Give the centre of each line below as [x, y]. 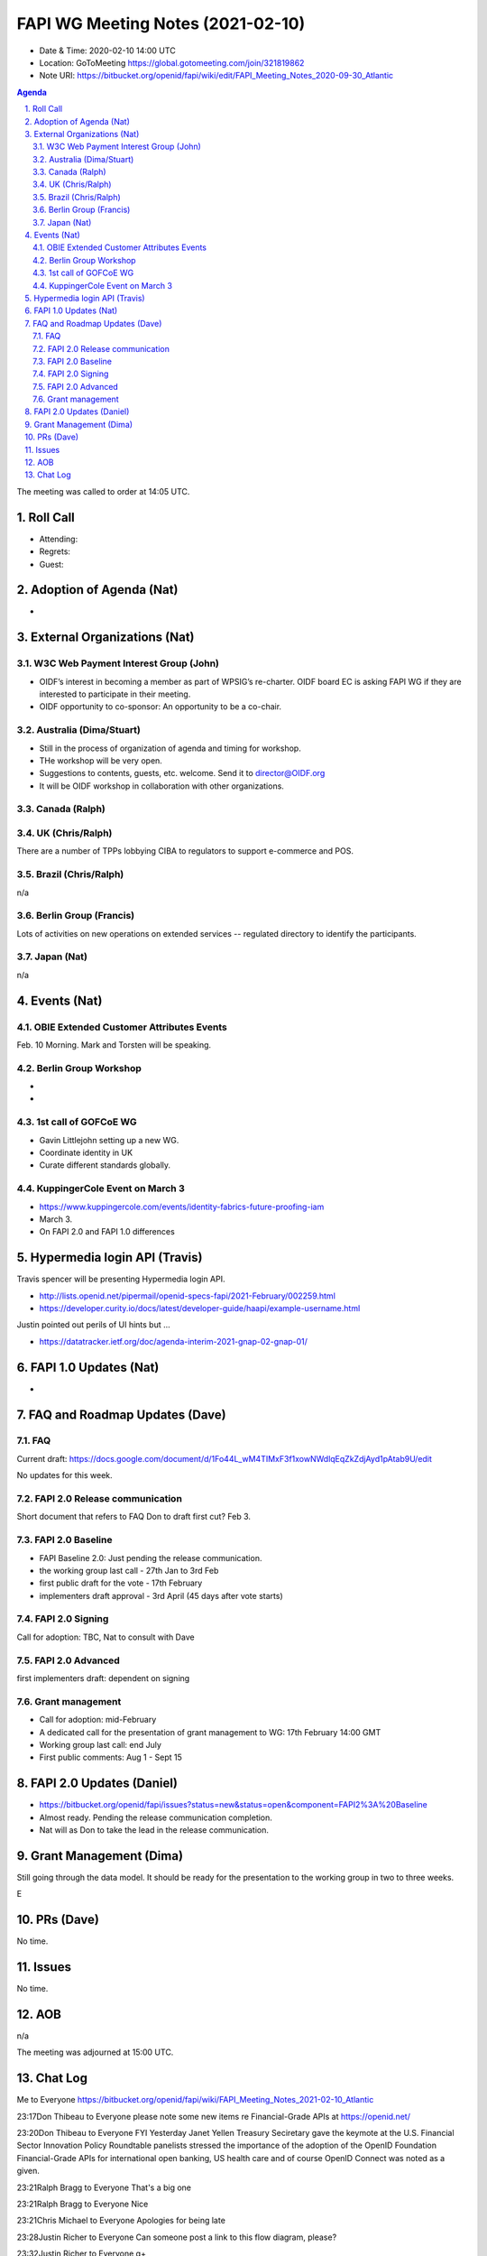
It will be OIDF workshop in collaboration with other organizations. [161, 786]
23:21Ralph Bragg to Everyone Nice [83, 2204]
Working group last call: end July [101, 1744]
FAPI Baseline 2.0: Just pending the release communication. [151, 1558]
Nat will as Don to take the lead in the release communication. [154, 1830]
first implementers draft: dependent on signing [103, 1678]
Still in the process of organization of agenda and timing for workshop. [170, 748]
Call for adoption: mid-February [98, 1720]
